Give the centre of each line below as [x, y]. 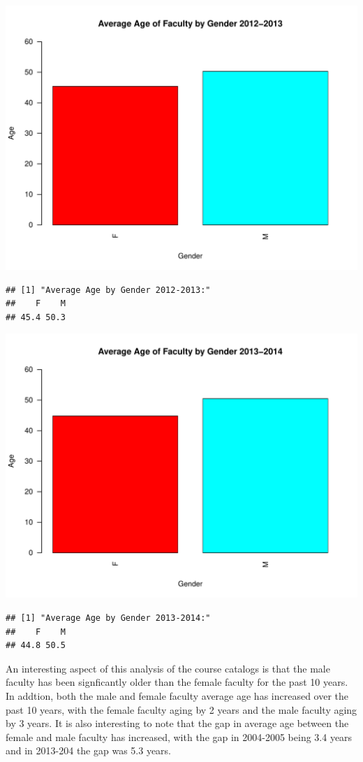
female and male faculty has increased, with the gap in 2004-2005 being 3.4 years [179, 736]
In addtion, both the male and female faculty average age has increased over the [177, 695]
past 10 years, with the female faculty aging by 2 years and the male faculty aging [181, 709]
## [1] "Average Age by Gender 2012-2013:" [108, 290]
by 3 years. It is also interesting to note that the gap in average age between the [177, 723]
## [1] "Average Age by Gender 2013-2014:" [108, 618]
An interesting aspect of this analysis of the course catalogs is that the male [168, 668]
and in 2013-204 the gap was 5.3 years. [89, 750]
